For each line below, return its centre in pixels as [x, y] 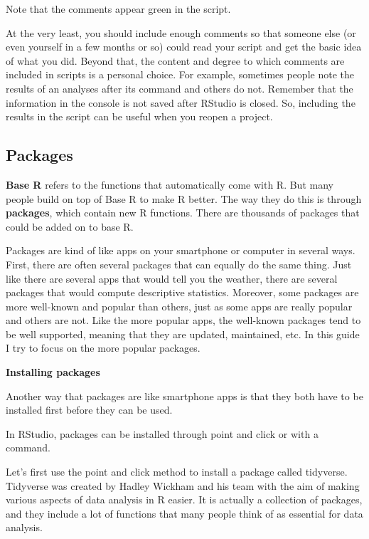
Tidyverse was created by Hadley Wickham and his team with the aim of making [183, 485]
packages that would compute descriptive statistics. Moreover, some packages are [182, 292]
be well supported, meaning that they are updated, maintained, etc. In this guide [183, 334]
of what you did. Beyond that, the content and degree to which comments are [175, 60]
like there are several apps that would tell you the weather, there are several [172, 278]
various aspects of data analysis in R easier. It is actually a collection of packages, [184, 499]
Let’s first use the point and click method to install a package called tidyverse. [177, 472]
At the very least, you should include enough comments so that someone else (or [181, 32]
